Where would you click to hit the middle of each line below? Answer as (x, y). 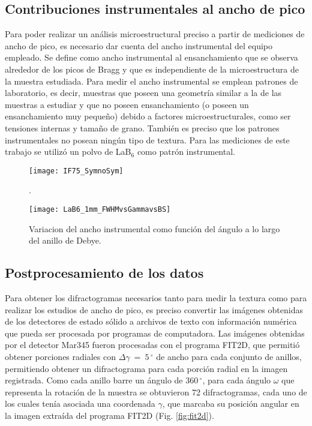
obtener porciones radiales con (60, 356)
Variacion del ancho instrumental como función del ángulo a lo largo (154, 228)
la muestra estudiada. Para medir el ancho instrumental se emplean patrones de (151, 81)
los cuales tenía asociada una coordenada (80, 403)
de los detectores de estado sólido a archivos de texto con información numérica (151, 321)
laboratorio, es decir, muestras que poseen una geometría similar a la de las (143, 93)
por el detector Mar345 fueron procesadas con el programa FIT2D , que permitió (152, 345)
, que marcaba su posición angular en (231, 403)
